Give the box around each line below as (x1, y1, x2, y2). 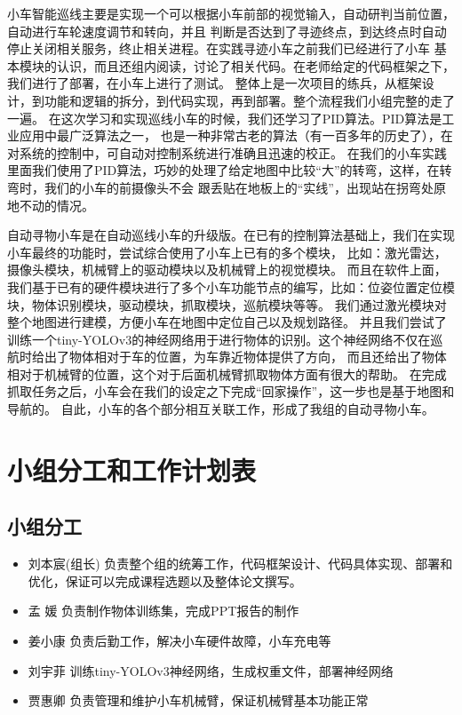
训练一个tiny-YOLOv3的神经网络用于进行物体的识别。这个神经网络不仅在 (7, 330, 431, 348)
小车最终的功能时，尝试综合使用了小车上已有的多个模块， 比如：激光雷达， (7, 242, 447, 261)
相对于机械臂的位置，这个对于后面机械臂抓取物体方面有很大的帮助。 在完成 (7, 364, 447, 383)
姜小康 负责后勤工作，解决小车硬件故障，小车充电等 (28, 632, 331, 650)
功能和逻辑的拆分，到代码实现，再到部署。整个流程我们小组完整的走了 (44, 91, 455, 109)
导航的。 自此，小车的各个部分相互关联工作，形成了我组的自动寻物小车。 (7, 400, 434, 418)
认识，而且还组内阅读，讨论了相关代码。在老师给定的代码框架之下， (56, 56, 455, 75)
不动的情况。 (19, 195, 94, 214)
